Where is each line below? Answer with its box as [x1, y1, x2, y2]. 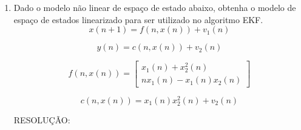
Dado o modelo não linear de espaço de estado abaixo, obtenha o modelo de [13, 1, 296, 13]
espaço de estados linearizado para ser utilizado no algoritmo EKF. [13, 13, 263, 26]
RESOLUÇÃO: [13, 113, 70, 126]
